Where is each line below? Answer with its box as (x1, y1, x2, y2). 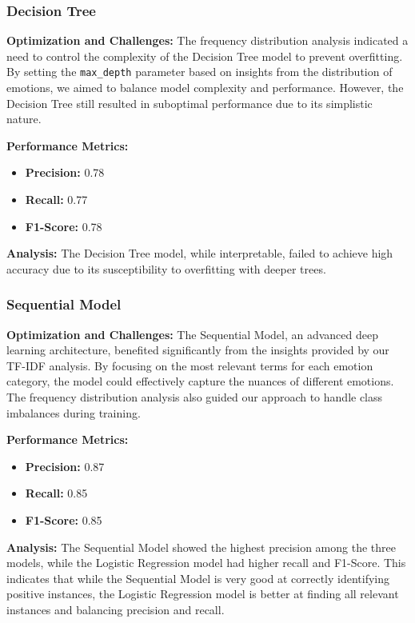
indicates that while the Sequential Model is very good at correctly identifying (6, 569, 390, 586)
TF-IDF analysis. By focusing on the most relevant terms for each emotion (6, 357, 373, 373)
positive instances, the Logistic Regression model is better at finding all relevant (6, 585, 399, 602)
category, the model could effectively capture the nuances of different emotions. (6, 373, 394, 389)
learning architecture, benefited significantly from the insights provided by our (6, 341, 389, 358)
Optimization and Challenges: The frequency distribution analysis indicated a (6, 32, 409, 49)
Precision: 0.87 (25, 457, 105, 474)
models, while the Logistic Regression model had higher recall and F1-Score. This (6, 554, 406, 571)
